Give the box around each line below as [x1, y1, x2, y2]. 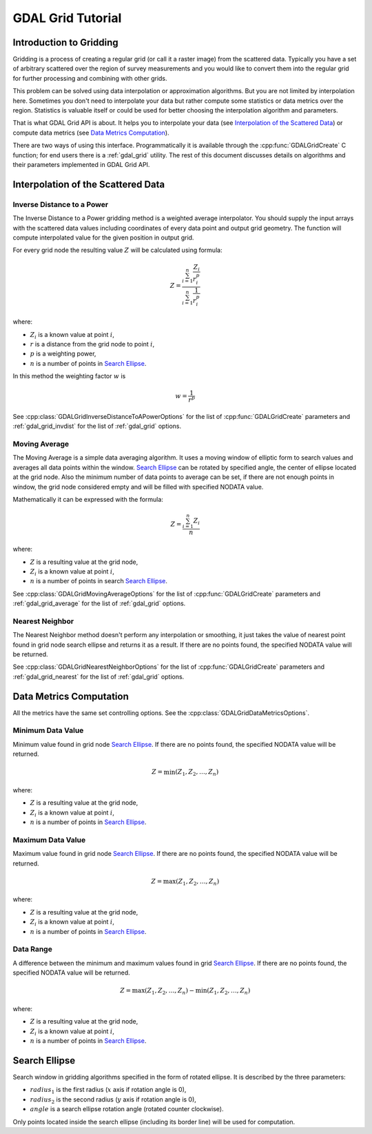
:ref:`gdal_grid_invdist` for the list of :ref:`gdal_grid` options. [12, 422, 182, 431]
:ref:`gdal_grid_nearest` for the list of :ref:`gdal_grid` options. [12, 672, 185, 681]
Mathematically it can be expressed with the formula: [12, 495, 163, 503]
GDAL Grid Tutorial [12, 10, 122, 26]
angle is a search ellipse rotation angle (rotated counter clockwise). [30, 1105, 224, 1113]
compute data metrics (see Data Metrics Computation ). [12, 128, 169, 137]
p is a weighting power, [30, 349, 96, 358]
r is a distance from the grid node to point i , [30, 340, 155, 348]
